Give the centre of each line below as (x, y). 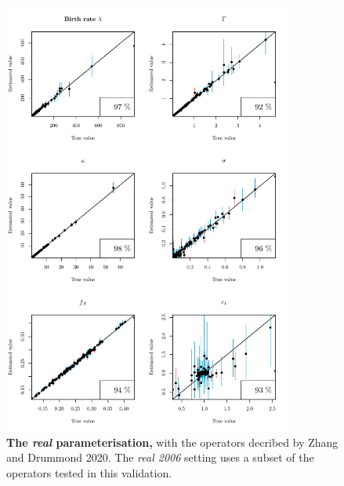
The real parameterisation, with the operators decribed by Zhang (172, 442)
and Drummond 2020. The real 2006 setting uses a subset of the (160, 457)
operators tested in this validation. (89, 472)
